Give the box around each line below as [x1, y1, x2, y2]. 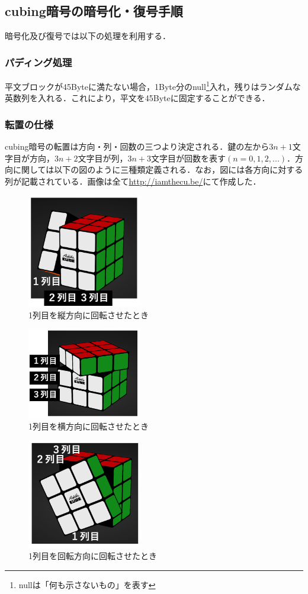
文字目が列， [78, 151, 128, 164]
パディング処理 [5, 54, 72, 69]
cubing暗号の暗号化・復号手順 [5, 2, 183, 20]
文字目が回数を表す [151, 151, 226, 164]
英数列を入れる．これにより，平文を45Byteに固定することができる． [5, 92, 270, 104]
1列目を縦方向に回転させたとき [28, 308, 149, 321]
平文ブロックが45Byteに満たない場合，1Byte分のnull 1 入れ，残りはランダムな [5, 79, 301, 92]
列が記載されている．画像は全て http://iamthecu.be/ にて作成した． [5, 175, 261, 187]
